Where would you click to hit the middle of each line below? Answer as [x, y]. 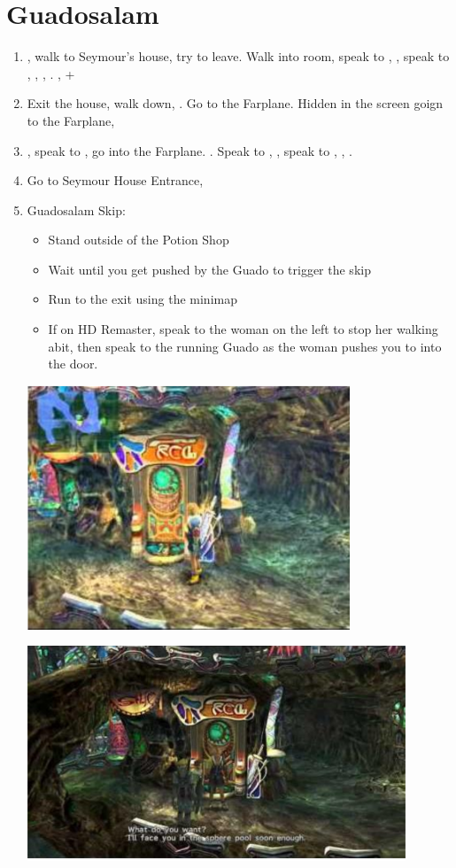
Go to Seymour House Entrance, [115, 180]
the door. [73, 364]
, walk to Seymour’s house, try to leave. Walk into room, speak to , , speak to [238, 56]
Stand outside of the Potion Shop [139, 240]
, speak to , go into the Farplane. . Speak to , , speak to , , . [189, 150]
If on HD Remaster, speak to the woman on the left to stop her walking [243, 329]
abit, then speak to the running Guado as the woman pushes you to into [245, 346]
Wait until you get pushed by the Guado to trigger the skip [209, 269]
